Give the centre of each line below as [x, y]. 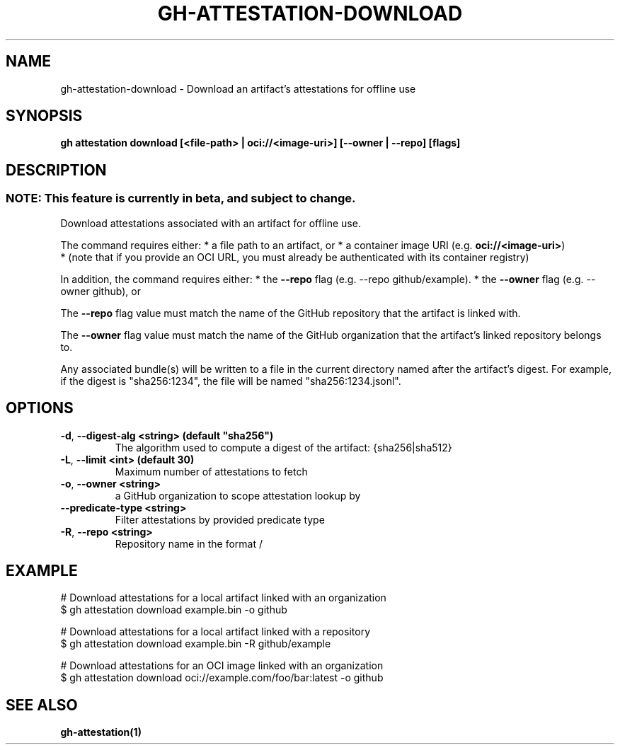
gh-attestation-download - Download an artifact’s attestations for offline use [238, 88]
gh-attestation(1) [101, 732]
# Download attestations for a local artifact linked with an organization [223, 598]
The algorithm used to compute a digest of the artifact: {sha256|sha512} [283, 447]
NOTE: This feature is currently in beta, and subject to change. [181, 198]
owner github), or [101, 291]
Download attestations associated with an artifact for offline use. [211, 223]
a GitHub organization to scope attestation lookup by [238, 495]
